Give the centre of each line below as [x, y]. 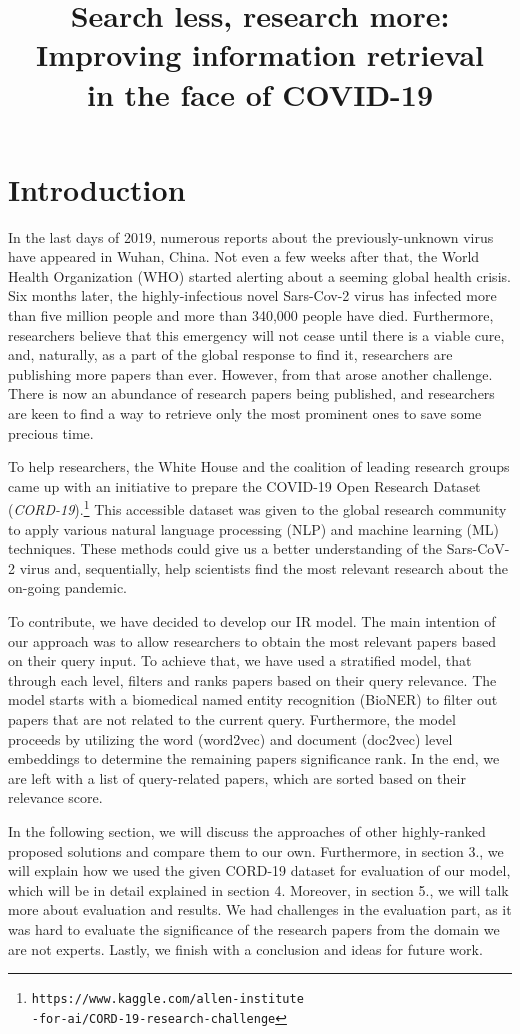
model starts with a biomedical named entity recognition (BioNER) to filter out [253, 699]
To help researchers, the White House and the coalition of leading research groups [259, 466]
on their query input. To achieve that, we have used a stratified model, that [240, 660]
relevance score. [55, 797]
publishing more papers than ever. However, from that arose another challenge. [250, 373]
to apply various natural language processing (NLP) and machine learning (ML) [254, 528]
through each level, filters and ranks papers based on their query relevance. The [252, 679]
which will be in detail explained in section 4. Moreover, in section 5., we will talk [258, 889]
